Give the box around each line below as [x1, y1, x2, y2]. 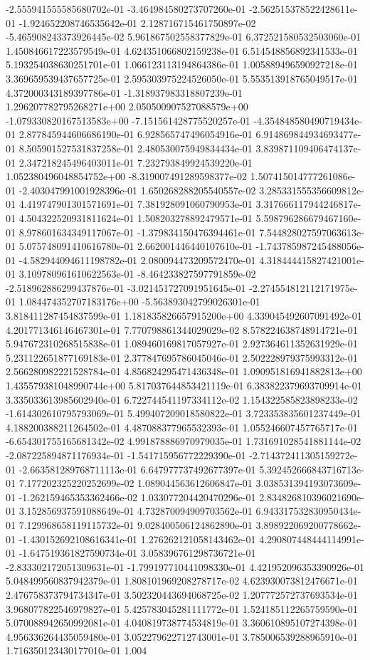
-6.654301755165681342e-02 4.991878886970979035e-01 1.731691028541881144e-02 [6, 434, 361, 449]
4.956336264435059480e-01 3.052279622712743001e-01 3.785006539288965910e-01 [6, 629, 358, 644]
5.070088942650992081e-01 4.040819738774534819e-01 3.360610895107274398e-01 [6, 615, 358, 630]
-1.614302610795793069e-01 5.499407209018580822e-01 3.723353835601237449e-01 [6, 406, 361, 421]
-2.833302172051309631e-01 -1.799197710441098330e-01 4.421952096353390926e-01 [6, 559, 364, 574]
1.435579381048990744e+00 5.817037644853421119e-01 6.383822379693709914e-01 [6, 378, 362, 393]
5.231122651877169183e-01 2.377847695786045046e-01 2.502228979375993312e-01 [6, 350, 358, 365]
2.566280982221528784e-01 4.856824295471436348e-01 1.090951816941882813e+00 [6, 364, 362, 379]
